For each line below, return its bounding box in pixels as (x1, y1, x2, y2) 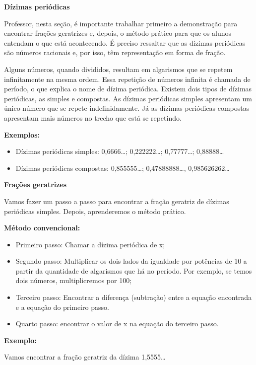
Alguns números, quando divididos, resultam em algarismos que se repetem (4, 64, 233, 74)
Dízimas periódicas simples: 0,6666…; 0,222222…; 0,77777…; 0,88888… (15, 146, 224, 156)
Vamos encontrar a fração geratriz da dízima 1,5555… (4, 352, 166, 362)
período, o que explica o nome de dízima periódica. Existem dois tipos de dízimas (4, 83, 252, 94)
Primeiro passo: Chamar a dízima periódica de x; (15, 239, 165, 249)
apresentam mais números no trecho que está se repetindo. (4, 112, 182, 123)
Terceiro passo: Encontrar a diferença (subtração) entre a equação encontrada (15, 292, 252, 302)
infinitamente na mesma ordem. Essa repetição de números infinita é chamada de (4, 73, 251, 84)
